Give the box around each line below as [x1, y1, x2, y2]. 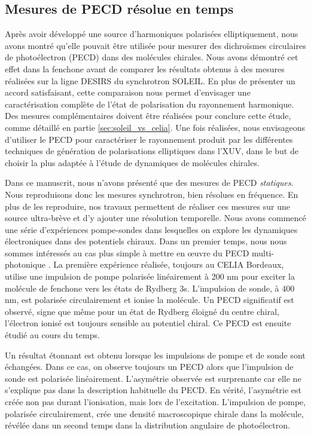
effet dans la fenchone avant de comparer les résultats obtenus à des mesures [5, 62, 285, 75]
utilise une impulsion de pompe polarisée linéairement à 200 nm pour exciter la [5, 270, 295, 283]
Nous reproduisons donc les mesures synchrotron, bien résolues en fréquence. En [5, 188, 298, 200]
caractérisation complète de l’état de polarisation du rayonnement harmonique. [5, 97, 294, 110]
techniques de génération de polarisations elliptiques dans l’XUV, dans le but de [5, 145, 298, 157]
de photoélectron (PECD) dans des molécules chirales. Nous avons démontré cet [5, 51, 298, 63]
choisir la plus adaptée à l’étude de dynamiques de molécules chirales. [5, 156, 260, 169]
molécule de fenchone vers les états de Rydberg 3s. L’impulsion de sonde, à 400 [5, 281, 295, 294]
